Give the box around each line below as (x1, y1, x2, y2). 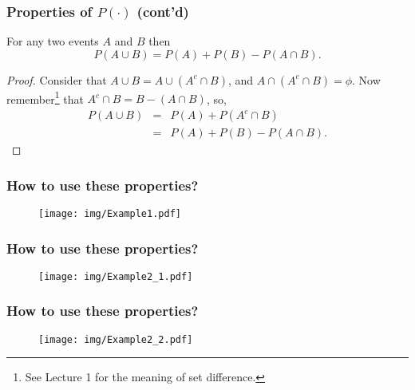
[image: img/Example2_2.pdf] (38, 333, 193, 345)
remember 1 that (6, 88, 84, 107)
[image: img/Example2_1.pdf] (38, 270, 193, 282)
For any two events (6, 33, 99, 49)
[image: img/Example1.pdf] (38, 207, 181, 219)
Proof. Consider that (6, 71, 107, 88)
